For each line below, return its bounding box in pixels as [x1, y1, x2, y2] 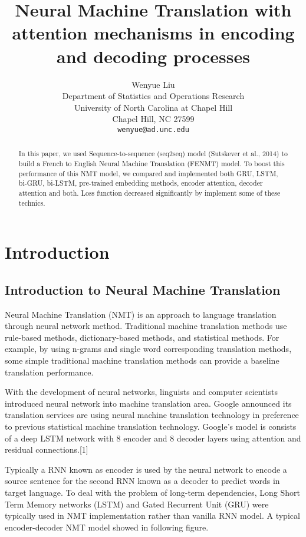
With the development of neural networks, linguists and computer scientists [5, 386, 278, 398]
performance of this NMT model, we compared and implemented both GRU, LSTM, [18, 168, 278, 178]
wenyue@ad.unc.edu [117, 125, 189, 134]
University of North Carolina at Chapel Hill [74, 101, 233, 113]
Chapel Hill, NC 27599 [112, 113, 195, 125]
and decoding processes [57, 44, 250, 68]
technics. [18, 197, 45, 207]
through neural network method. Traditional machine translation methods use [5, 319, 287, 332]
